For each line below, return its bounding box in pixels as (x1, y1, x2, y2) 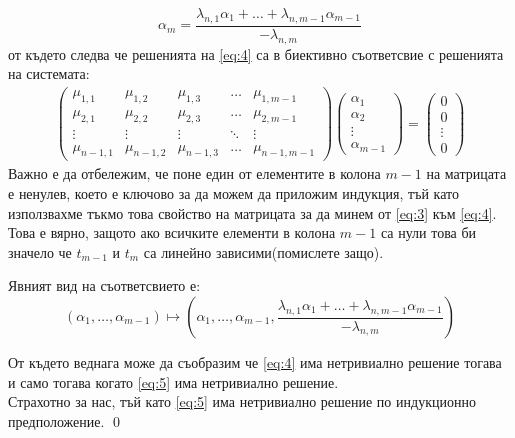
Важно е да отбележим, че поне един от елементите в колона (8, 163, 381, 184)
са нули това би (380, 222, 477, 243)
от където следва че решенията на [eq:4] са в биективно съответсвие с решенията (8, 43, 504, 64)
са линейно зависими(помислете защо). (143, 241, 384, 262)
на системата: (8, 63, 90, 84)
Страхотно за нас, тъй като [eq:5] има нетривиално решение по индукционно (8, 391, 476, 412)
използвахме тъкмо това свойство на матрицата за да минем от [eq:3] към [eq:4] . (8, 202, 497, 223)
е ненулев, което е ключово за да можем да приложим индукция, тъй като (8, 183, 459, 204)
